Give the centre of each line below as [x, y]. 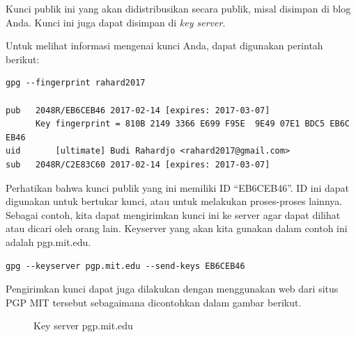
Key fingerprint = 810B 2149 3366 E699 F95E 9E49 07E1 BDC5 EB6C [192, 124]
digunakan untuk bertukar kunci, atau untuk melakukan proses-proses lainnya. [174, 201]
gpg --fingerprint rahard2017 [76, 83]
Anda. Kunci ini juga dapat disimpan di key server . [116, 22]
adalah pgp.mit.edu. [48, 241]
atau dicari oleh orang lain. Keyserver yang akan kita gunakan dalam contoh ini [177, 228]
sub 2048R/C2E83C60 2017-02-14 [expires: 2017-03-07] [138, 164]
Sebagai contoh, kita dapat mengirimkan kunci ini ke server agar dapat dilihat [173, 214]
